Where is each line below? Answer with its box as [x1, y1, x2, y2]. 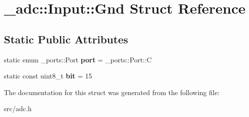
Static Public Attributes [4, 31, 128, 46]
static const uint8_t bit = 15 [4, 71, 92, 81]
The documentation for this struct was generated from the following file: [4, 87, 220, 97]
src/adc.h [4, 103, 32, 114]
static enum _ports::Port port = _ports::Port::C [4, 54, 152, 64]
